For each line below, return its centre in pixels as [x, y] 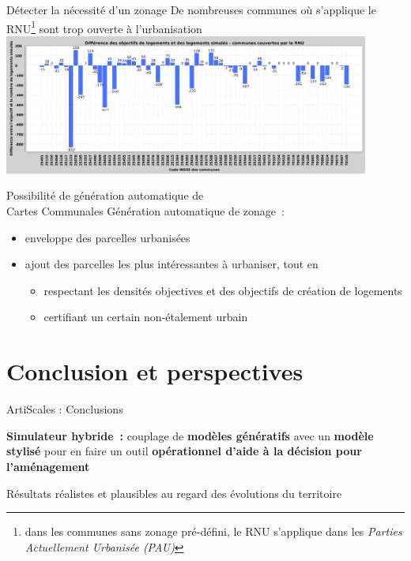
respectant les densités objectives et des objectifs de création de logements [223, 290]
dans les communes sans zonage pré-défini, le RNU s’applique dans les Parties [213, 531]
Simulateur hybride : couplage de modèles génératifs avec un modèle [190, 435]
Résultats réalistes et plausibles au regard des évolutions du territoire [174, 493]
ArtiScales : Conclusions [65, 409]
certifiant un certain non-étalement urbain [146, 317]
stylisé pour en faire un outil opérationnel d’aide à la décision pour [184, 451]
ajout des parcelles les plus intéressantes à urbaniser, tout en [172, 264]
